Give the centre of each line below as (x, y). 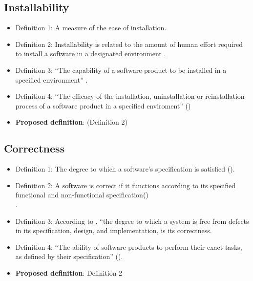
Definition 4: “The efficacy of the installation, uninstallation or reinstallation (130, 96)
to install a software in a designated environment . (91, 54)
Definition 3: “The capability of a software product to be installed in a (121, 70)
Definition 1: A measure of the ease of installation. (91, 28)
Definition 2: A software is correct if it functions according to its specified (126, 185)
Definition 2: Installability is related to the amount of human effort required (129, 44)
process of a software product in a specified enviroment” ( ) (103, 105)
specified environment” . (52, 79)
